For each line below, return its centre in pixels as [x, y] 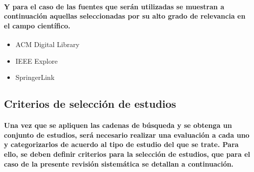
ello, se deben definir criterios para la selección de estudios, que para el [127, 154]
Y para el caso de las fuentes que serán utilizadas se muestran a [114, 6]
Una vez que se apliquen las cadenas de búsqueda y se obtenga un [118, 125]
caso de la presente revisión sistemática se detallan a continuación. [119, 163]
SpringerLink [35, 77]
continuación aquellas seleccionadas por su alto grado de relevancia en [125, 16]
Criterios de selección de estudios [90, 104]
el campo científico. [37, 25]
